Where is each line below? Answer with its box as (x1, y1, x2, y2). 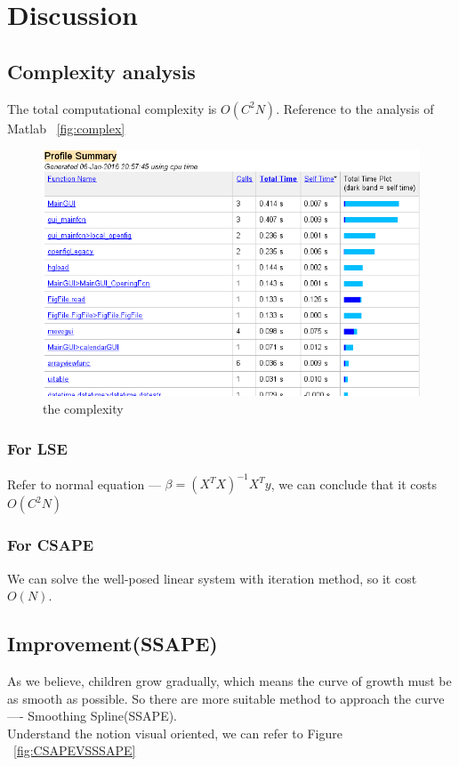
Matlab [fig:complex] (7, 118, 125, 137)
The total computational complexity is (7, 99, 217, 117)
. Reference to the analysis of (276, 99, 434, 117)
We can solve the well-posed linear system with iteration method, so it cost (7, 568, 417, 587)
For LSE (7, 437, 68, 459)
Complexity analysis (7, 57, 196, 85)
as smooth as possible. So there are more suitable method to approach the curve (7, 689, 445, 707)
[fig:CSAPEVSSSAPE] (13, 741, 136, 760)
